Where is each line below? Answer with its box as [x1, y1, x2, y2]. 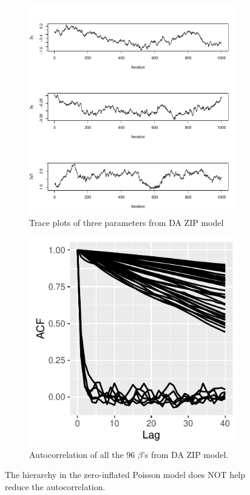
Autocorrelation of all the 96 [29, 448, 135, 460]
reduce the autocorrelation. [5, 480, 106, 493]
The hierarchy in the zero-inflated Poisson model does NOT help [5, 468, 246, 481]
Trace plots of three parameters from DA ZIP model [29, 216, 224, 228]
